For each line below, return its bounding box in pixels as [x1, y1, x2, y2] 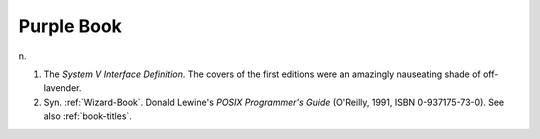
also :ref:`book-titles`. [43, 110, 132, 122]
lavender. [43, 82, 82, 94]
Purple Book [18, 15, 122, 37]
